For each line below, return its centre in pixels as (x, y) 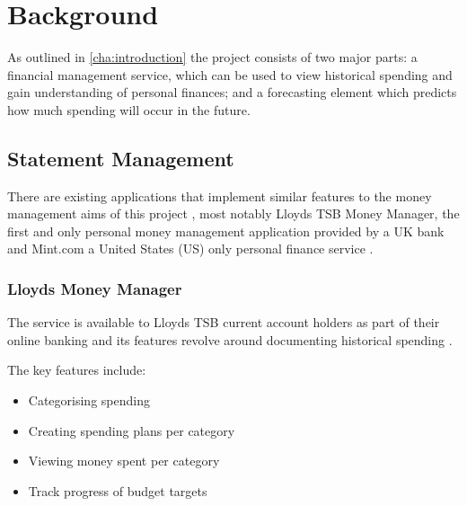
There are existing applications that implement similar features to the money (220, 195)
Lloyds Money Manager (95, 289)
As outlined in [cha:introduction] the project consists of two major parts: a (212, 57)
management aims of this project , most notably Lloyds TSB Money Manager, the (233, 213)
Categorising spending (89, 400)
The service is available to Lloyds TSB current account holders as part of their (224, 322)
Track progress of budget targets (118, 490)
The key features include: (77, 370)
